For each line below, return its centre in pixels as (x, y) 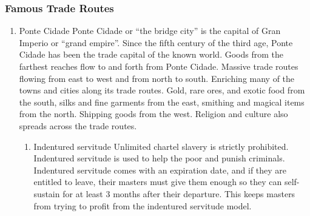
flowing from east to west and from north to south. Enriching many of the (157, 78)
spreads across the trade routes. (78, 125)
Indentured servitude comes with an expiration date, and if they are (160, 170)
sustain (47, 193)
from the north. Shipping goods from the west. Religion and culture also (153, 114)
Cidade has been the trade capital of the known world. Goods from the (151, 54)
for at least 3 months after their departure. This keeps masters (179, 193)
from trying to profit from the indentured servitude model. (143, 205)
